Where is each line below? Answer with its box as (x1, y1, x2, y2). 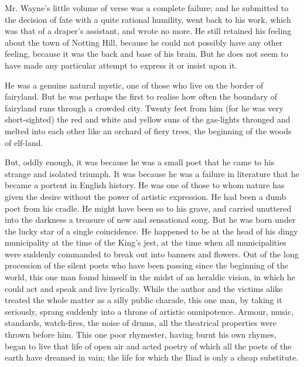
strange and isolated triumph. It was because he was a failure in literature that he (5, 167, 299, 179)
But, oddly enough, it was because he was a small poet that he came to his (5, 156, 275, 168)
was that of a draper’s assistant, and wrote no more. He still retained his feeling (5, 25, 292, 37)
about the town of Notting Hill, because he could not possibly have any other (5, 36, 283, 48)
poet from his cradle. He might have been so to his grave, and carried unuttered (5, 202, 292, 214)
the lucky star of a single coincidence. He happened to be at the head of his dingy (5, 225, 298, 237)
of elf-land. (5, 136, 43, 148)
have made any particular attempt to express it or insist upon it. (5, 59, 237, 71)
